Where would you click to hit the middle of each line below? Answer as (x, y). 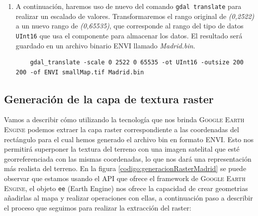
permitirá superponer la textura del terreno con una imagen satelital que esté (122, 149)
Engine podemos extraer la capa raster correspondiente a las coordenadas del (122, 129)
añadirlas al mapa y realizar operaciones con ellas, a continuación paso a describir (129, 198)
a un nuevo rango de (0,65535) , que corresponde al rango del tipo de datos (129, 26)
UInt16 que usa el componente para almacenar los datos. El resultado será (129, 35)
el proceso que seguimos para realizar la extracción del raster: (98, 207)
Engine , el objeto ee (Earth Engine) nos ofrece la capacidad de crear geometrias (126, 188)
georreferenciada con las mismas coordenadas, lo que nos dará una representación (128, 158)
